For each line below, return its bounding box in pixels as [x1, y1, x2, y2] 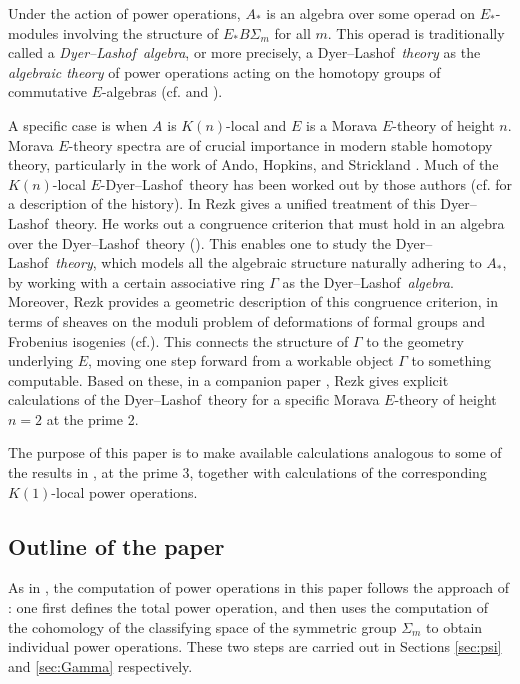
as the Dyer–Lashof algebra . [282, 271, 454, 292]
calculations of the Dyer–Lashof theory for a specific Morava [8, 389, 380, 410]
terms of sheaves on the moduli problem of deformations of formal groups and [8, 310, 485, 331]
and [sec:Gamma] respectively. [8, 655, 193, 676]
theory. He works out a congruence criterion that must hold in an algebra [55, 212, 505, 233]
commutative [8, 81, 87, 102]
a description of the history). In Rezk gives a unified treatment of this [8, 193, 436, 214]
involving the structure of [62, 22, 219, 43]
